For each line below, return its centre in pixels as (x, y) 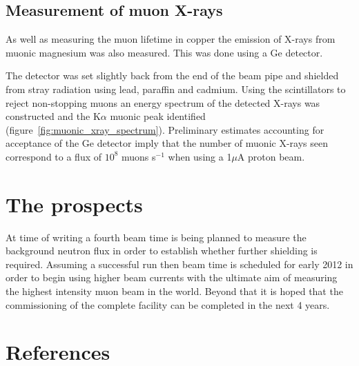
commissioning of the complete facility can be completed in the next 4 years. (168, 304)
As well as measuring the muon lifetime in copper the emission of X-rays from (171, 39)
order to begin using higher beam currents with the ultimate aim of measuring (172, 277)
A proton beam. (271, 156)
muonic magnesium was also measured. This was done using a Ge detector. (164, 52)
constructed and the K (53, 116)
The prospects (74, 204)
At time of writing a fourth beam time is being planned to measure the (156, 237)
